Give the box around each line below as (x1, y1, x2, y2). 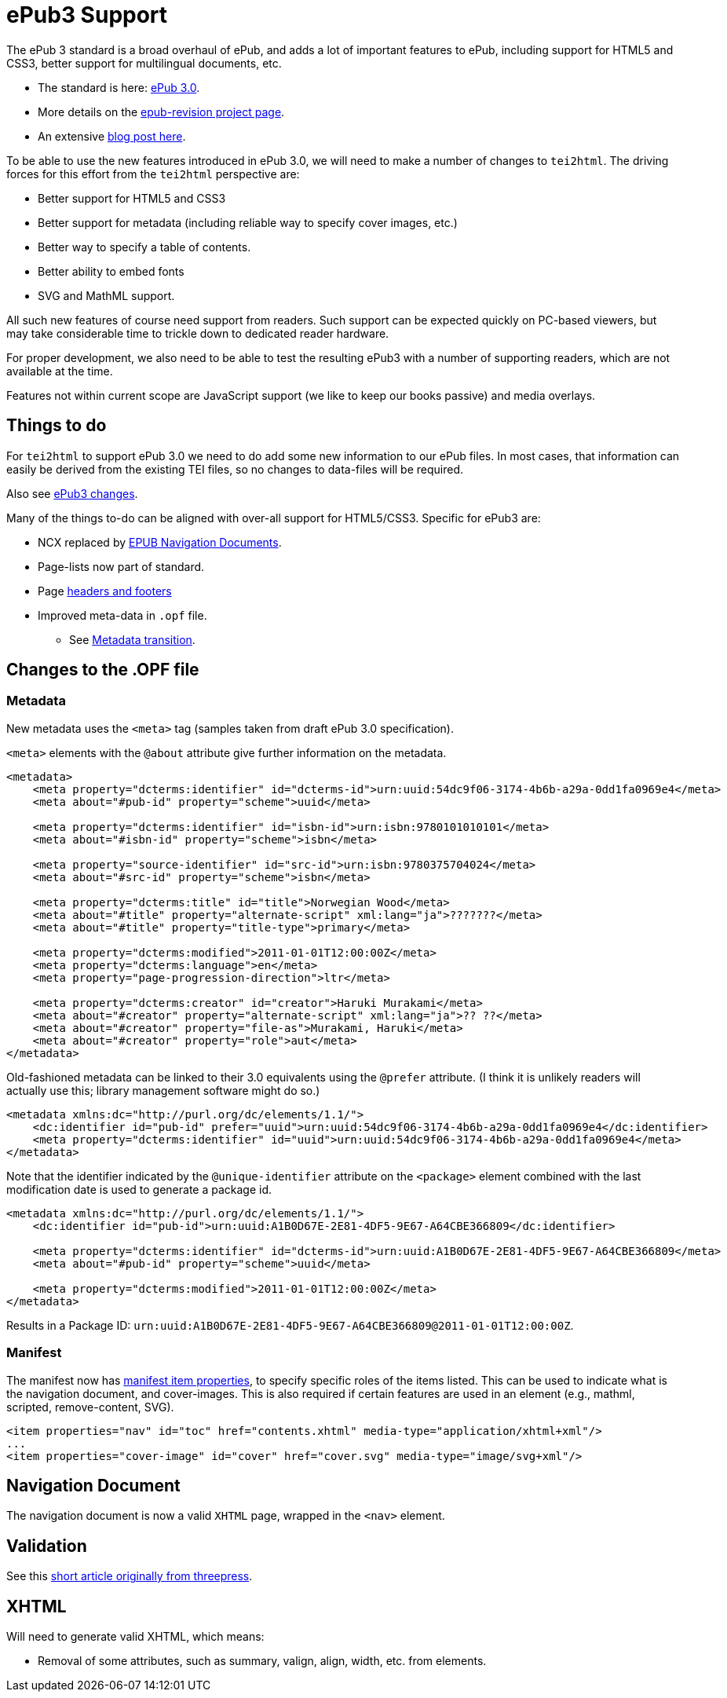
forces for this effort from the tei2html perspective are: (6, 167, 300, 181)
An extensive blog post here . (38, 129, 186, 143)
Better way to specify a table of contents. (38, 240, 251, 254)
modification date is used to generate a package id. (6, 1182, 272, 1196)
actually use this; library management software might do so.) (6, 1083, 320, 1097)
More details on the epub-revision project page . (38, 104, 285, 119)
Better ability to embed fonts (38, 264, 184, 278)
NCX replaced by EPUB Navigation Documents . (38, 535, 282, 549)
